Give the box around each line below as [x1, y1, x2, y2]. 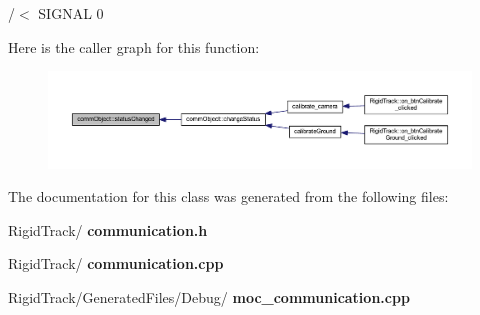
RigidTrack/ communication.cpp [8, 253, 224, 274]
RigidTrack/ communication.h [8, 219, 208, 240]
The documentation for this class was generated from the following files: [8, 186, 449, 207]
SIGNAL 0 [38, 3, 104, 23]
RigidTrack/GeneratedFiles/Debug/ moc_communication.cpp [8, 286, 410, 307]
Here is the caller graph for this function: [8, 36, 260, 57]
